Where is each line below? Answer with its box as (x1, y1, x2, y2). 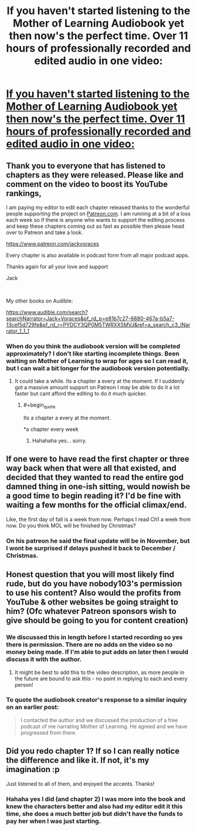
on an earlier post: (6, 703, 60, 712)
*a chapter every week (23, 426, 79, 433)
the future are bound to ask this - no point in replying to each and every (14, 675, 188, 682)
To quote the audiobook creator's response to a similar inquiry (6, 696, 188, 704)
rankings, (6, 188, 42, 198)
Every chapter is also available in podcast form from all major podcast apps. (6, 252, 189, 258)
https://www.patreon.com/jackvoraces (6, 240, 100, 247)
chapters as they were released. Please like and (6, 169, 184, 180)
